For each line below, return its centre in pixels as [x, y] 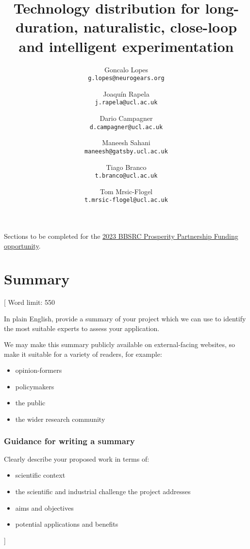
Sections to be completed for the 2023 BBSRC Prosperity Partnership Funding [121, 236]
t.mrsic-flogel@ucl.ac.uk [126, 200]
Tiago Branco [126, 167]
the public [30, 403]
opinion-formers [39, 370]
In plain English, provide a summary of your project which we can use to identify [125, 318]
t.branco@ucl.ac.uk [126, 176]
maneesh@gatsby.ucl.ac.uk [126, 151]
